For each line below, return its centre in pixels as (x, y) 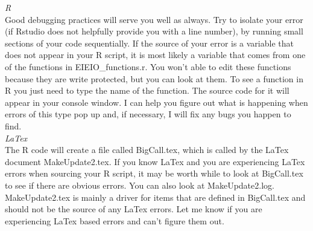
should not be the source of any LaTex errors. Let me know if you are (134, 209)
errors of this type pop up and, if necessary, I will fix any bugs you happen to (148, 114)
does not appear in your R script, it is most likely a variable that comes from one (155, 55)
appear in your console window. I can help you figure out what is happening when (156, 102)
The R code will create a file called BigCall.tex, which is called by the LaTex (147, 150)
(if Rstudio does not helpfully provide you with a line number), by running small (154, 31)
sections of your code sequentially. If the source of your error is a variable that (149, 43)
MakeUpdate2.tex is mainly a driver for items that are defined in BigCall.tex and (155, 197)
